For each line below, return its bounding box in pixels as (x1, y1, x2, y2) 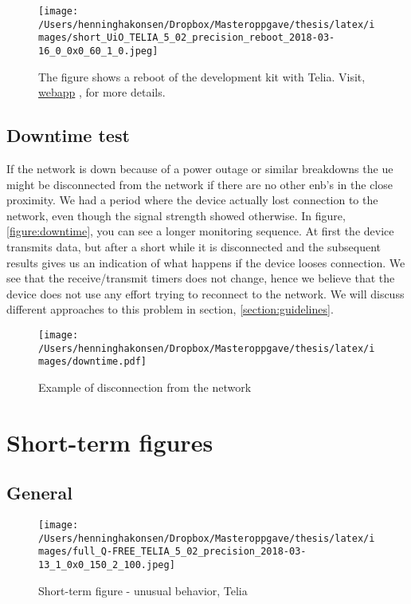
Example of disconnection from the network (38, 378, 252, 395)
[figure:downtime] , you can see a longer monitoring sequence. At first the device (6, 223, 394, 239)
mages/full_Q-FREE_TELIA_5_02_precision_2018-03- (38, 546, 307, 558)
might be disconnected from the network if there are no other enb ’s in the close (6, 176, 393, 192)
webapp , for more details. (38, 84, 166, 101)
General (6, 480, 72, 505)
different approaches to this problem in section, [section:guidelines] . (6, 301, 334, 318)
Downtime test (6, 123, 130, 148)
